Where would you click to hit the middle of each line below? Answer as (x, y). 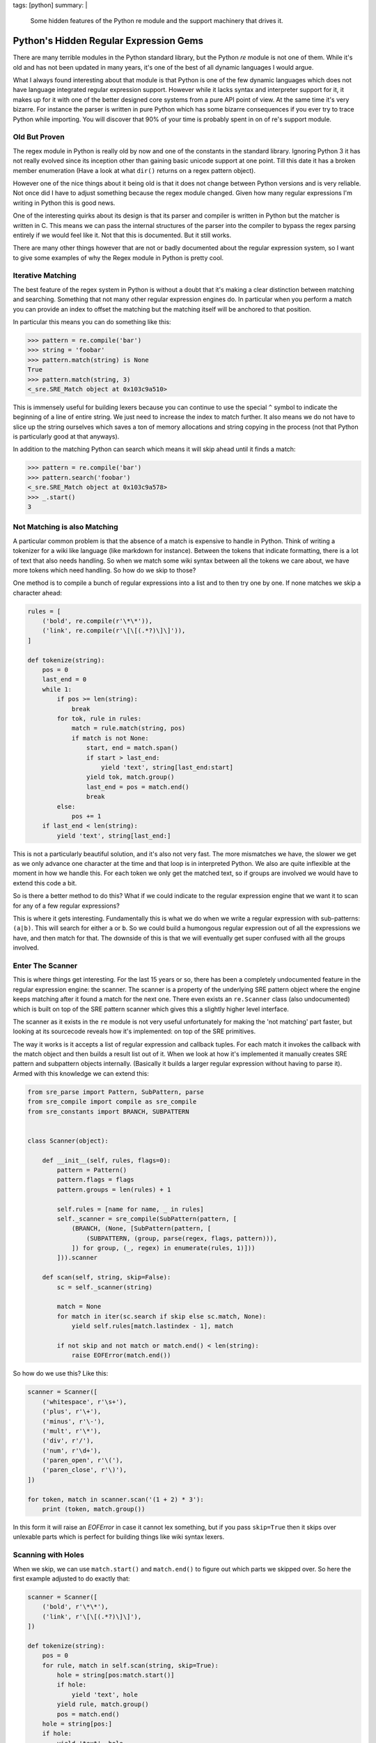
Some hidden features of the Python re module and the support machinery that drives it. (157, 21)
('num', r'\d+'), (72, 1451)
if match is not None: (110, 738)
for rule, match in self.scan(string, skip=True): (130, 1665)
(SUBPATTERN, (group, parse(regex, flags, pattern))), (182, 1238)
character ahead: (37, 593)
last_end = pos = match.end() (138, 787)
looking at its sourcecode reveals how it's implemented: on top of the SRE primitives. (134, 1031)
